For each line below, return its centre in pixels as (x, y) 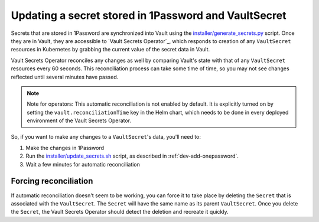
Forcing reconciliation (52, 181)
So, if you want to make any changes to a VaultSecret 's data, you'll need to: (106, 137)
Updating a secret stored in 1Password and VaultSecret (149, 15)
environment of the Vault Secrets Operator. (79, 120)
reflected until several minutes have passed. (65, 77)
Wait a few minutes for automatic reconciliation (83, 164)
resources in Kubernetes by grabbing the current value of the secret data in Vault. (110, 50)
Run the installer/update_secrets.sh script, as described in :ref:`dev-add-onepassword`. (132, 156)
